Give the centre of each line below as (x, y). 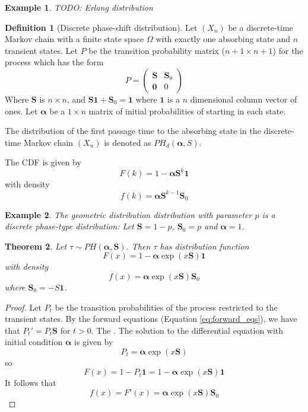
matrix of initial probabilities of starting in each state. (187, 111)
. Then (138, 246)
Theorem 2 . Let (36, 246)
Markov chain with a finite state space (74, 39)
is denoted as (128, 142)
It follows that (31, 383)
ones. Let (21, 111)
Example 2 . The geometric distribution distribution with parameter (128, 214)
